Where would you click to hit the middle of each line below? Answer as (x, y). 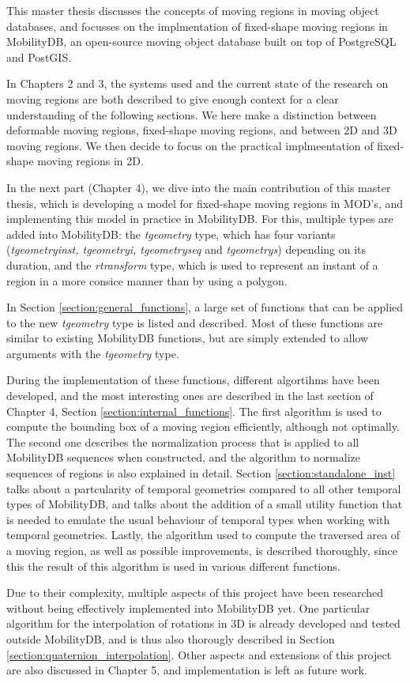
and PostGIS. (39, 57)
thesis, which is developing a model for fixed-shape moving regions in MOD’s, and (205, 203)
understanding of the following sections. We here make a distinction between (192, 114)
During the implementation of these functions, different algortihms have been (193, 380)
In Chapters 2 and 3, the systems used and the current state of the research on (197, 83)
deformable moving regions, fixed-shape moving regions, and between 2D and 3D (202, 130)
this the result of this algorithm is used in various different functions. (173, 566)
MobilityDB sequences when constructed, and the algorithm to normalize (183, 457)
